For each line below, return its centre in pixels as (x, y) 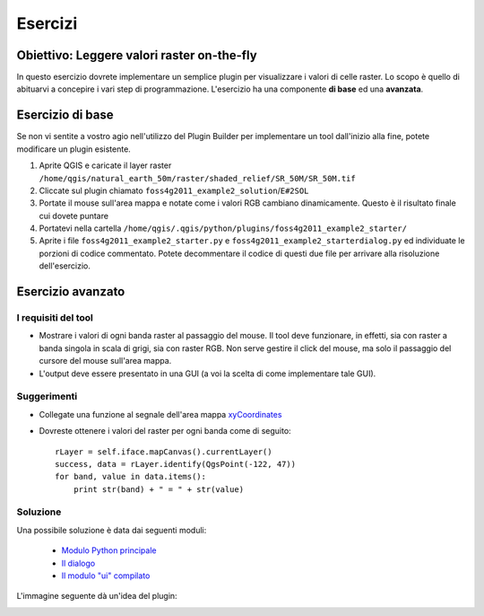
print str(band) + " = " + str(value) (159, 489)
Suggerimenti (47, 397)
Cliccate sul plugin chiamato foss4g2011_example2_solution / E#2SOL (174, 190)
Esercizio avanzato (71, 292)
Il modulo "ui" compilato (106, 576)
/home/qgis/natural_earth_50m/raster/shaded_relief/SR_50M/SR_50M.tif (197, 178)
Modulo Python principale (109, 550)
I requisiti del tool (55, 318)
